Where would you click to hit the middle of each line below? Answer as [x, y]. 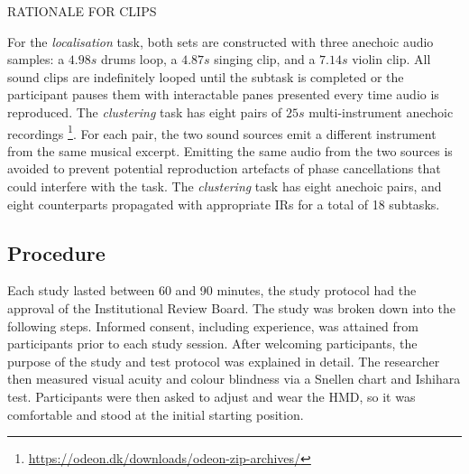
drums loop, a [139, 59]
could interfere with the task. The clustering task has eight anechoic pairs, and [225, 186]
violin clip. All [391, 59]
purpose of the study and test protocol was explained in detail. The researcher [224, 361]
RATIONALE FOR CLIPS [82, 11]
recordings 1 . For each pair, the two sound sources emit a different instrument [222, 132]
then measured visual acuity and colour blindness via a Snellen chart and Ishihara [234, 379]
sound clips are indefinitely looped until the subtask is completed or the [206, 76]
